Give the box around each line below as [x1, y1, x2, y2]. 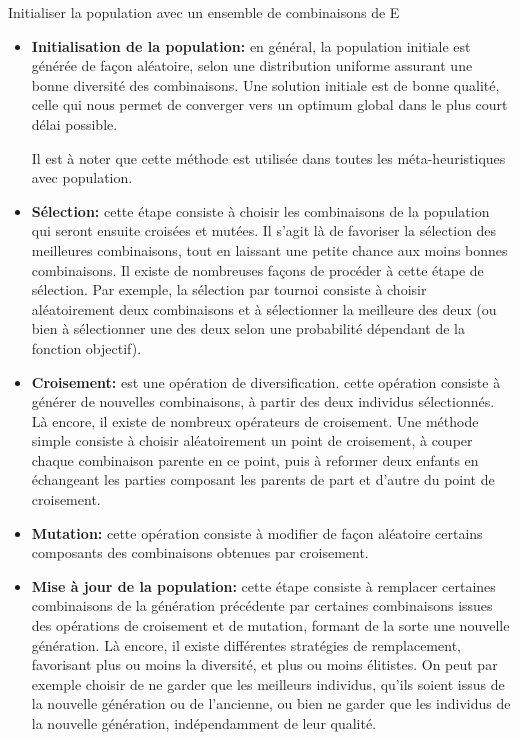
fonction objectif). [31, 337, 142, 358]
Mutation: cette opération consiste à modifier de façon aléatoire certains [31, 522, 483, 543]
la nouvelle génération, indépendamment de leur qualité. [31, 713, 377, 733]
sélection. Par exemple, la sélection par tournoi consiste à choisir [31, 279, 427, 300]
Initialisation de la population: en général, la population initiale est [31, 35, 471, 56]
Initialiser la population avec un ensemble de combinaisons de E [8, 2, 400, 22]
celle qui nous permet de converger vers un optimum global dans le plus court [31, 94, 508, 115]
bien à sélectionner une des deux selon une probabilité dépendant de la [31, 318, 465, 339]
